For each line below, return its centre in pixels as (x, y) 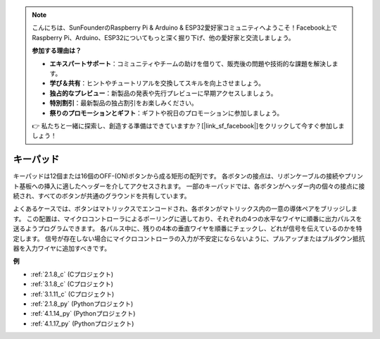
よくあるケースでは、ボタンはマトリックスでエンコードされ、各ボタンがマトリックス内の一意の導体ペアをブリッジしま (185, 209)
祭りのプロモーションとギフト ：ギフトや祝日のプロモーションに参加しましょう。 (166, 113)
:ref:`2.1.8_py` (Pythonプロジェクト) (82, 304)
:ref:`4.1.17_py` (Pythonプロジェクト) (82, 323)
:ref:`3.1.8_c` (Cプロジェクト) (72, 284)
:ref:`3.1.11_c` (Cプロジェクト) (72, 294)
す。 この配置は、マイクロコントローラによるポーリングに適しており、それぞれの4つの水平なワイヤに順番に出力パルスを (188, 218)
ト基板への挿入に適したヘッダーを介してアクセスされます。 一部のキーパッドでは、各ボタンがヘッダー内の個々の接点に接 (189, 186)
